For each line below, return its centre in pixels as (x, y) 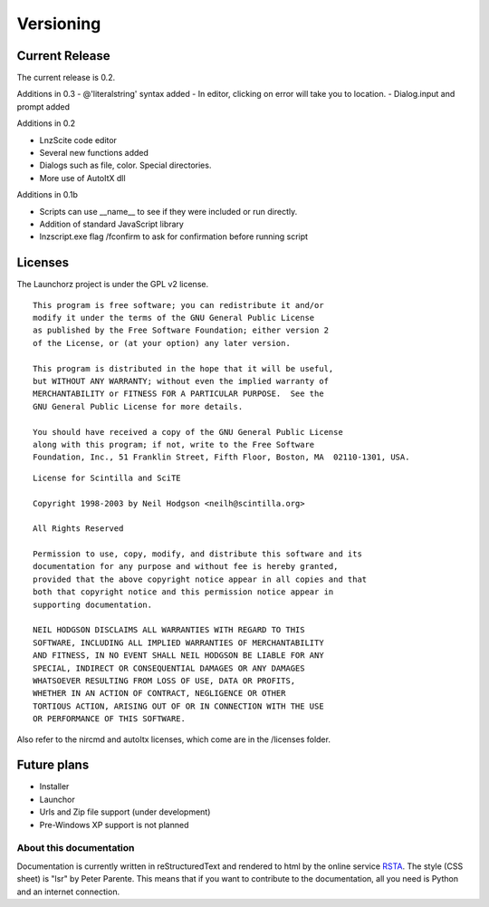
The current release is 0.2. (66, 78)
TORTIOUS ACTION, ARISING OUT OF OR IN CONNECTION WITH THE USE (179, 706)
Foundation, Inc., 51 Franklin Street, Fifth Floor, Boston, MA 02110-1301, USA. (221, 457)
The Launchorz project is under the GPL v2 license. (112, 285)
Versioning (59, 24)
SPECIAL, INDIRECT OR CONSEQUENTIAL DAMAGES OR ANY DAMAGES (169, 668)
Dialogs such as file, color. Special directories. (125, 165)
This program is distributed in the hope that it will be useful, (183, 368)
